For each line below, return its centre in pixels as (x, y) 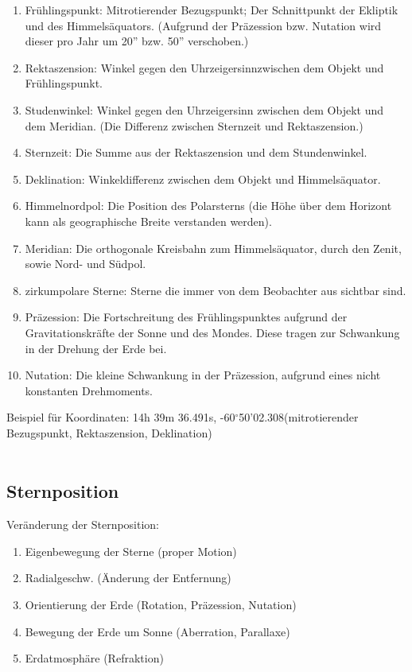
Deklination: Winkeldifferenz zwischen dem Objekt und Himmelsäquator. (203, 179)
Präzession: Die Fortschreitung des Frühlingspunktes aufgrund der (186, 317)
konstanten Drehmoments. (89, 390)
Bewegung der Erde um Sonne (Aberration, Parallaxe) (157, 631)
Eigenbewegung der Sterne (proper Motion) (131, 551)
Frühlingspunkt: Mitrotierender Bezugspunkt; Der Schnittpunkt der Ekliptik (212, 10)
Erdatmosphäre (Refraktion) (94, 658)
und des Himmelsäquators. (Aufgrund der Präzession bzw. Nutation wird (203, 25)
